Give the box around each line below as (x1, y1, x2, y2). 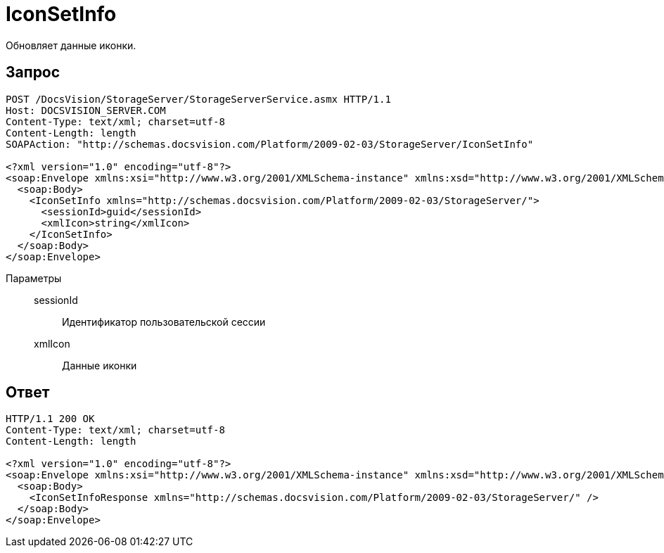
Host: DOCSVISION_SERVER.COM (6, 104, 166, 116)
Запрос (6, 63, 60, 82)
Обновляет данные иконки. (6, 39, 136, 51)
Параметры (6, 272, 62, 284)
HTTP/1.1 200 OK (6, 413, 95, 425)
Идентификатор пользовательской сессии (62, 315, 266, 328)
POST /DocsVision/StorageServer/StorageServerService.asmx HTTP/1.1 (6, 93, 391, 105)
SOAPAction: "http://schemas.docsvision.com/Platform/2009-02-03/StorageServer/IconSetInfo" (6, 138, 534, 150)
